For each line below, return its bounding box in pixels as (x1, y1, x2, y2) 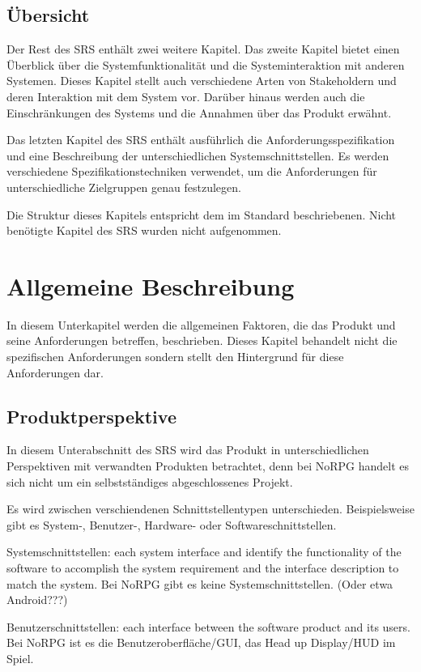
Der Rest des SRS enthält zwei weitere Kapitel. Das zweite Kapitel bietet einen (6, 40, 400, 57)
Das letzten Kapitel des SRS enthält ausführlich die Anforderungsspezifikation (6, 131, 395, 148)
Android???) (6, 591, 68, 608)
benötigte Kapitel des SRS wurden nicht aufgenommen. (6, 222, 282, 239)
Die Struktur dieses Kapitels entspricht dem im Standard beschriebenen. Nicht (6, 206, 397, 223)
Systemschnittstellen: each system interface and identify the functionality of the (6, 543, 402, 560)
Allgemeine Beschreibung (6, 269, 295, 302)
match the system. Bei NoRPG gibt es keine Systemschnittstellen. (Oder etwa (6, 575, 393, 592)
